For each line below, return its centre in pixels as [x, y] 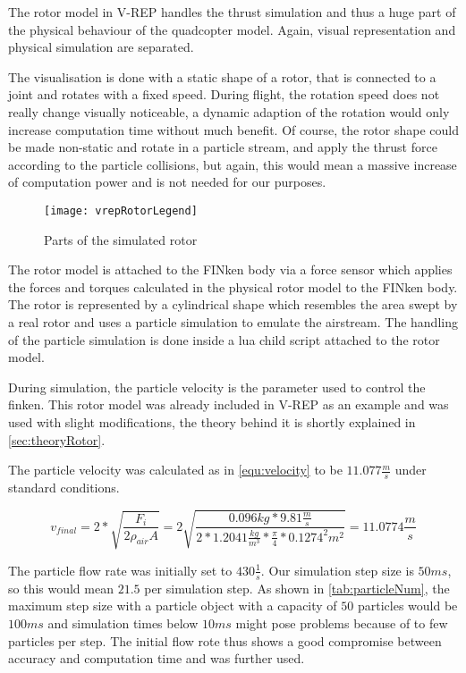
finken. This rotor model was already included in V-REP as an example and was [229, 404]
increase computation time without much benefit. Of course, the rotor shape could [233, 129]
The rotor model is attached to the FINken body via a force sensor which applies [230, 269]
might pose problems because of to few [342, 623]
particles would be [407, 606]
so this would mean [61, 588]
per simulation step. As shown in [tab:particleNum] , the [297, 588]
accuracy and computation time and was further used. [157, 658]
